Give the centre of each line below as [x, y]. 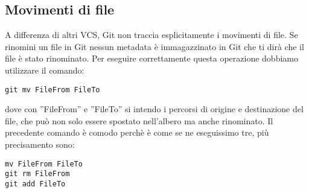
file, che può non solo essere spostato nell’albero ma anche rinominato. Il [139, 120]
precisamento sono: [40, 144]
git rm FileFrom [37, 174]
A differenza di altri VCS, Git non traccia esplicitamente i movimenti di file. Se [151, 35]
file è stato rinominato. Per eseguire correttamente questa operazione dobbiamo [151, 58]
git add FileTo [35, 184]
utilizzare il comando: [45, 70]
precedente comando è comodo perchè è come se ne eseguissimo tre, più [137, 132]
